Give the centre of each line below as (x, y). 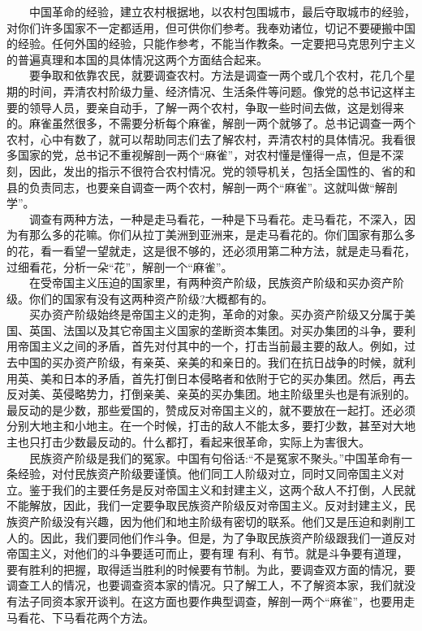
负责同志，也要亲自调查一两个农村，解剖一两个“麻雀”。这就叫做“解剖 (213, 187)
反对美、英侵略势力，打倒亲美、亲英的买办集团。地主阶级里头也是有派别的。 (211, 394)
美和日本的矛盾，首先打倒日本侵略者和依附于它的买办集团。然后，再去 (228, 378)
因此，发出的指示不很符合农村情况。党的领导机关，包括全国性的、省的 (216, 170)
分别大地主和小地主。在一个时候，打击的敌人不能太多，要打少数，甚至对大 (205, 426)
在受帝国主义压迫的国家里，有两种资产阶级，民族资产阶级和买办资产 (211, 283)
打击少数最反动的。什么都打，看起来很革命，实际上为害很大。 (205, 442)
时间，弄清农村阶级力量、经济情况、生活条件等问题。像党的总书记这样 (216, 91)
